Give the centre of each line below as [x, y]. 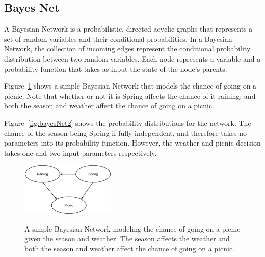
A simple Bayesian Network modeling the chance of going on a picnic [132, 228]
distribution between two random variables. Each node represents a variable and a [132, 58]
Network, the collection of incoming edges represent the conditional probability [127, 49]
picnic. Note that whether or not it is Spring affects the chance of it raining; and [130, 95]
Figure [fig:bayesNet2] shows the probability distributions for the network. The [128, 122]
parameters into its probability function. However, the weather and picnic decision [132, 143]
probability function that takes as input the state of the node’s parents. [116, 68]
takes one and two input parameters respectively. [81, 152]
